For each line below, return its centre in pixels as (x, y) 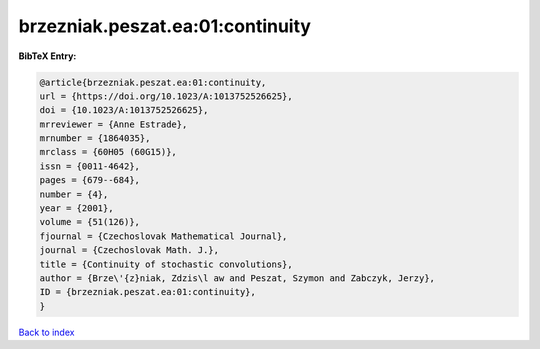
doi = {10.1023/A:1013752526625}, (124, 110)
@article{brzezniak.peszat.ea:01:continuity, (153, 82)
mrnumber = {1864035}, (95, 138)
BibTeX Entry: (47, 56)
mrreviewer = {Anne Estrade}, (113, 124)
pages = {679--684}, (89, 180)
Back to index (46, 332)
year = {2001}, (76, 208)
